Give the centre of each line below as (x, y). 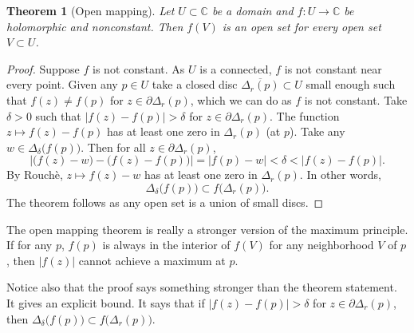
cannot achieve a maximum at (152, 260)
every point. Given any (62, 84)
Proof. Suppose (43, 68)
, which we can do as (241, 99)
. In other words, (340, 174)
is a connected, (236, 68)
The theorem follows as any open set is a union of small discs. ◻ (165, 202)
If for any (30, 245)
